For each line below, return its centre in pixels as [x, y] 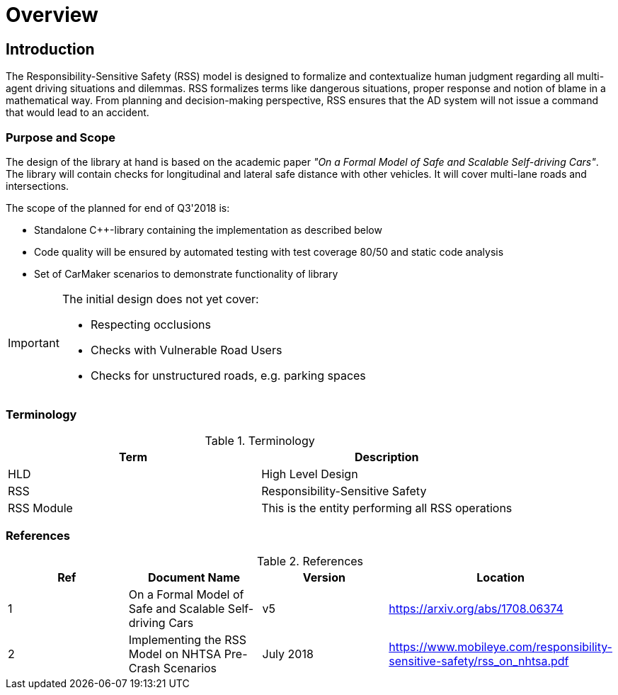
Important [34, 343]
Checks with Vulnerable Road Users [186, 350]
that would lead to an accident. [78, 113]
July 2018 [288, 654]
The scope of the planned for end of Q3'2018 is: [118, 208]
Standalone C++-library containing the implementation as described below [208, 230]
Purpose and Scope [61, 137]
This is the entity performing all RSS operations [387, 508]
